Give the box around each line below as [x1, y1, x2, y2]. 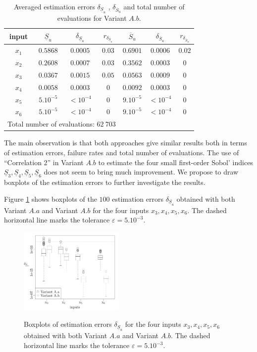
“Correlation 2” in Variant [4, 157, 84, 167]
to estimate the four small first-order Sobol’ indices [98, 157, 253, 167]
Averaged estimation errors [13, 1, 95, 11]
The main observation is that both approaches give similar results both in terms [4, 137, 247, 148]
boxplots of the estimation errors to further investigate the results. [4, 177, 206, 187]
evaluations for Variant [57, 12, 127, 23]
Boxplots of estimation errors [24, 319, 112, 329]
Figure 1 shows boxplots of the [4, 193, 97, 204]
